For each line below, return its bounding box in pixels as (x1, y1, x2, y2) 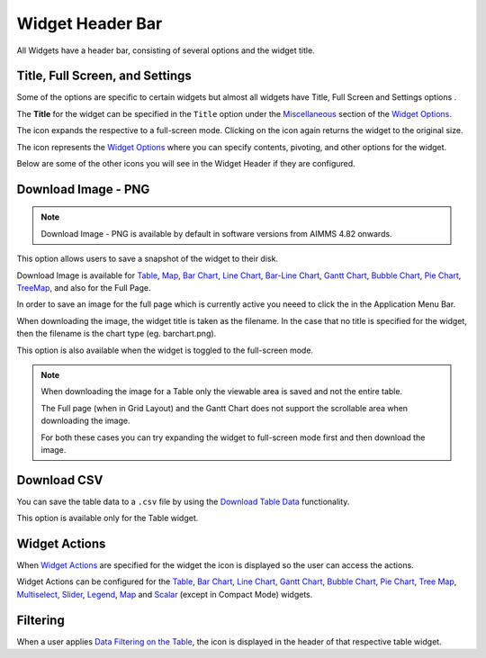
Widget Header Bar (16, 14, 163, 33)
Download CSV (16, 473, 103, 488)
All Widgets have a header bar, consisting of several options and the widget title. (16, 45, 315, 56)
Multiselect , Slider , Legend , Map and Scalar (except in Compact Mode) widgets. (16, 589, 313, 599)
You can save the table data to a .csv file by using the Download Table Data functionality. (16, 496, 350, 507)
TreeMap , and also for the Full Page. (16, 282, 151, 293)
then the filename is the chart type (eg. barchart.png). (16, 329, 217, 339)
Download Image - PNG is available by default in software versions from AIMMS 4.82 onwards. (40, 228, 392, 239)
